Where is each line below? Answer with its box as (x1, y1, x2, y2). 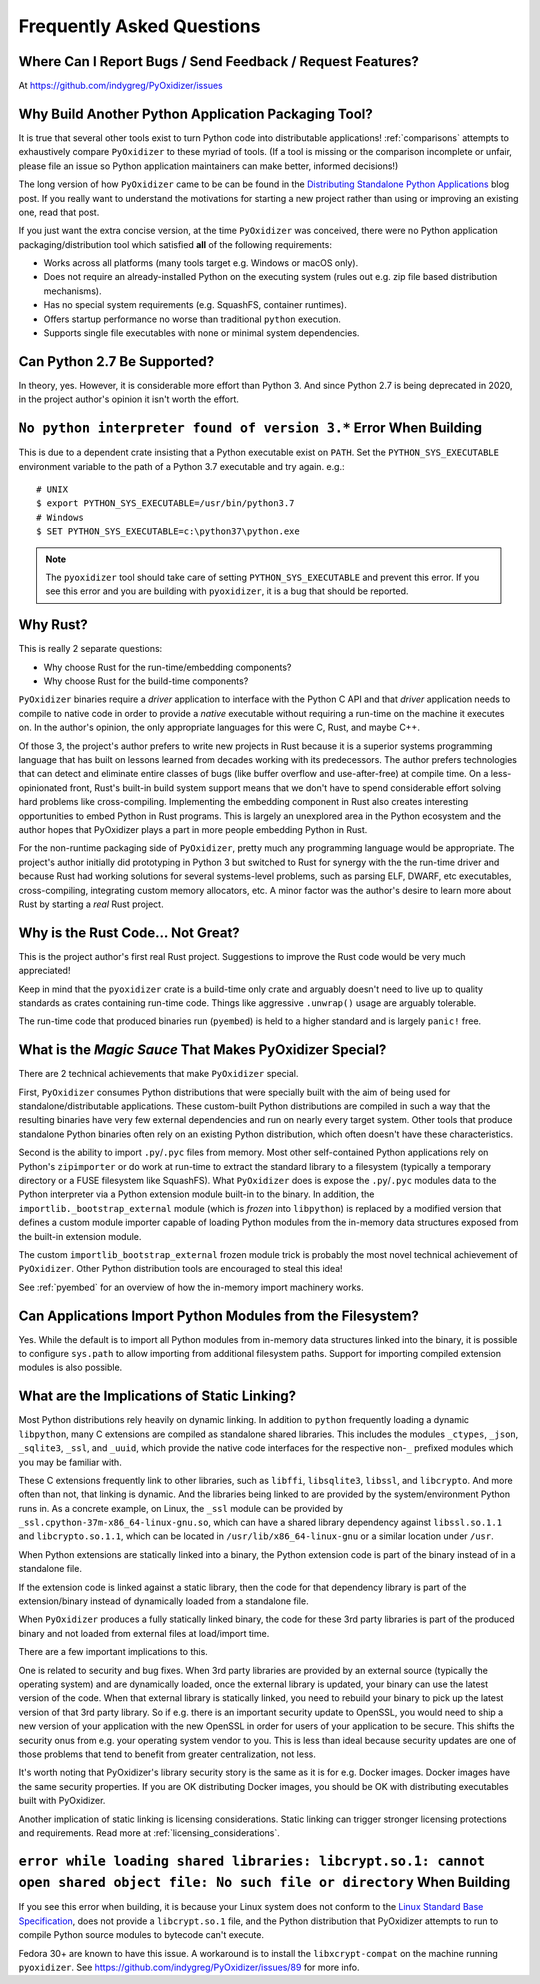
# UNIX (36, 484, 69, 495)
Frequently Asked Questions (18, 15, 261, 37)
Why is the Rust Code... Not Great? (18, 924, 240, 941)
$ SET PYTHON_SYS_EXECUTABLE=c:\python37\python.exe (36, 526, 300, 537)
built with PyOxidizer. (18, 1795, 106, 1807)
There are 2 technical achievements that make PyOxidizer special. (18, 1068, 299, 1080)
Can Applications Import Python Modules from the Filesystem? (18, 1307, 419, 1324)
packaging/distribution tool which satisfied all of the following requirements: (18, 238, 332, 250)
